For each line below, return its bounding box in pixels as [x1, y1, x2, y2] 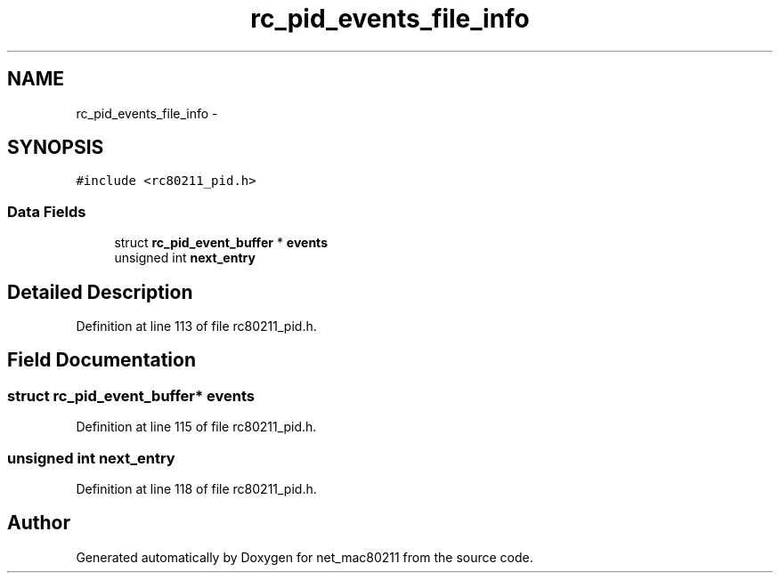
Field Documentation [7, 349, 196, 372]
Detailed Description [7, 280, 193, 303]
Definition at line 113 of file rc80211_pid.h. [76, 318, 317, 334]
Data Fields [7, 202, 86, 221]
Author [7, 512, 70, 535]
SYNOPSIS [7, 136, 104, 159]
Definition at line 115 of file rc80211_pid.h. [76, 419, 317, 435]
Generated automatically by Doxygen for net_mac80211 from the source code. [76, 549, 533, 565]
